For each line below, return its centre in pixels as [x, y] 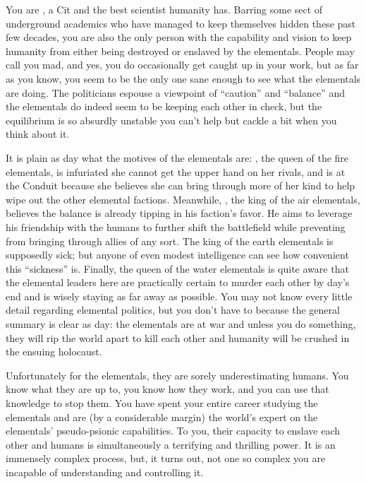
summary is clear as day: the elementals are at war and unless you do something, [181, 324]
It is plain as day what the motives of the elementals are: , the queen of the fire [177, 157]
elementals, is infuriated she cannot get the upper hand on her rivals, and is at [176, 171]
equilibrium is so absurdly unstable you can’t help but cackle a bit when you [171, 120]
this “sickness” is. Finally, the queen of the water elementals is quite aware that [177, 268]
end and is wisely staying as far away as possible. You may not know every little [179, 296]
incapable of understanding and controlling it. [105, 472]
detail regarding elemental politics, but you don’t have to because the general [173, 310]
